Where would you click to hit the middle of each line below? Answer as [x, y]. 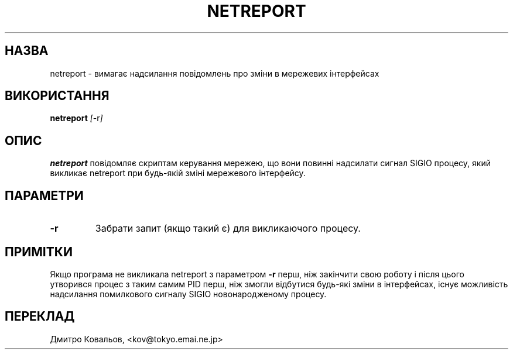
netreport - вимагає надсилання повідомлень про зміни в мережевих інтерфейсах [215, 73]
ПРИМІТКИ [39, 252]
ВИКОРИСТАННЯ [57, 96]
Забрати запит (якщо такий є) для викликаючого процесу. [228, 228]
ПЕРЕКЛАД [40, 317]
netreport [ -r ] [76, 118]
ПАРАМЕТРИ [44, 195]
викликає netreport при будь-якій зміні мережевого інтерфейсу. [178, 173]
